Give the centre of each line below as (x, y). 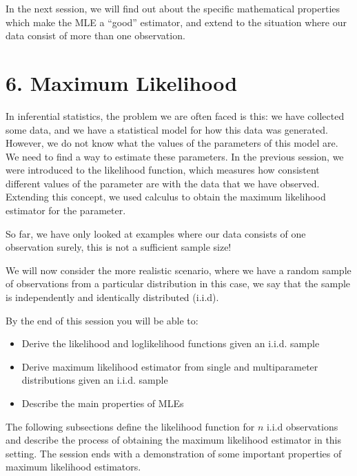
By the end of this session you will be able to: (102, 320)
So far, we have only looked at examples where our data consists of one (156, 233)
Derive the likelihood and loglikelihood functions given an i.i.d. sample (171, 343)
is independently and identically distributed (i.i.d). (112, 297)
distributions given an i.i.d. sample (95, 380)
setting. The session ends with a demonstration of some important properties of (174, 453)
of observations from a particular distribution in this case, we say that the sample (178, 283)
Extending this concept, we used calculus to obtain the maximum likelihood (166, 197)
